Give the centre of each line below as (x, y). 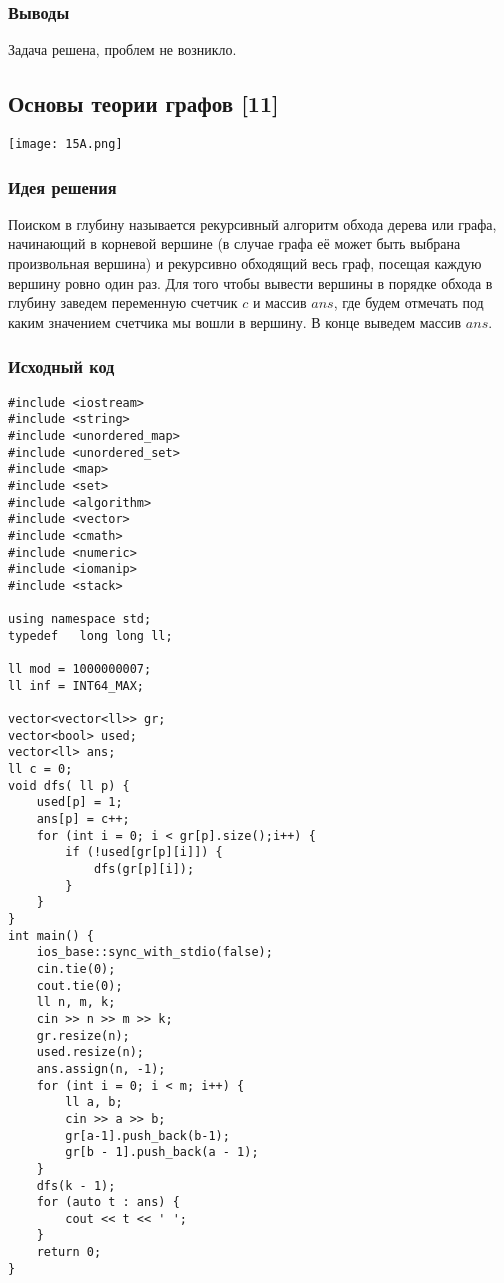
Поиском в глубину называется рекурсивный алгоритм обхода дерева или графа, (252, 223)
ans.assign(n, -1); (101, 1068)
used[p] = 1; (79, 802)
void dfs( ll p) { (69, 785)
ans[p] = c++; (83, 819)
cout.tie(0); (79, 985)
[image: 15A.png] (65, 144)
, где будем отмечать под (408, 302)
